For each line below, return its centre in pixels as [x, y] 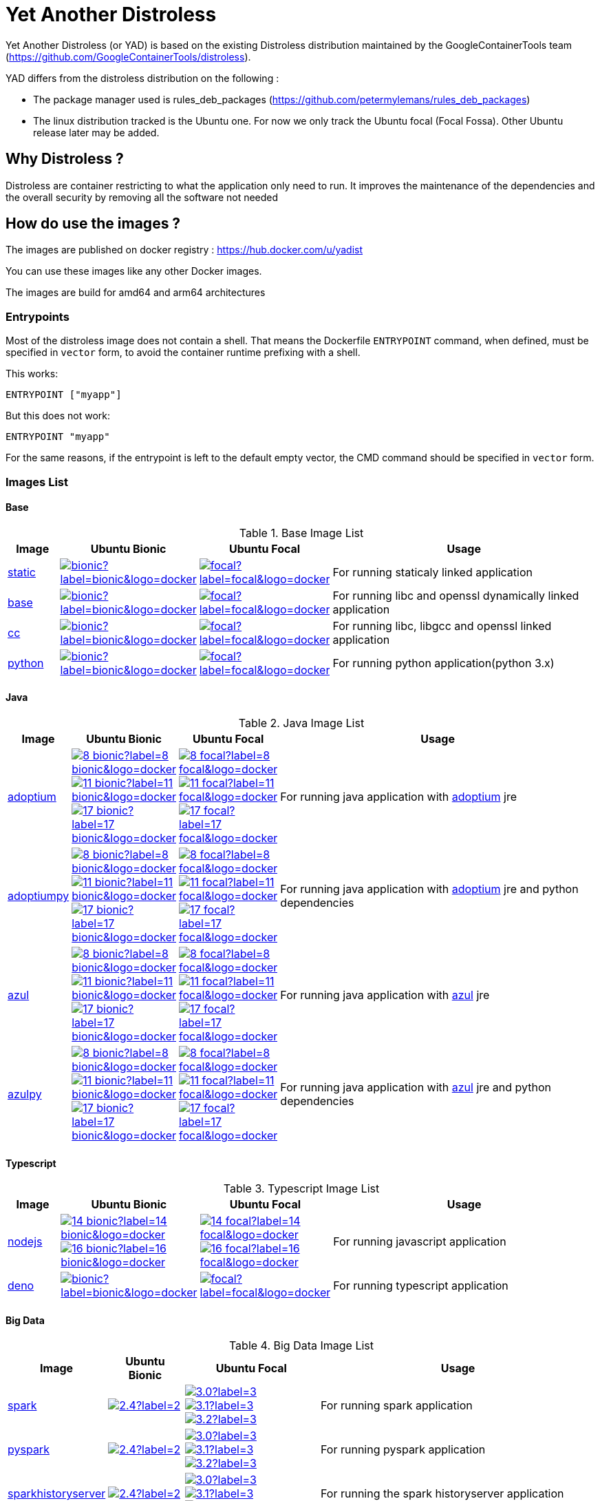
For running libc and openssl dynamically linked [456, 595]
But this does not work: [58, 416]
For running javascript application [420, 1242]
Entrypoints [37, 316]
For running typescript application [421, 1286]
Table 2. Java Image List [301, 723]
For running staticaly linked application [432, 572]
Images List [37, 482]
